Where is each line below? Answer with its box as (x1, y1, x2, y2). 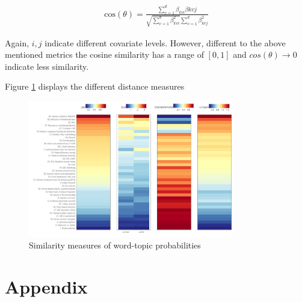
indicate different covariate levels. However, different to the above (45, 36, 286, 49)
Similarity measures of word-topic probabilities (29, 239, 201, 251)
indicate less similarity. (5, 60, 89, 72)
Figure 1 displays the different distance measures (5, 80, 185, 93)
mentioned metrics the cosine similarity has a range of (5, 48, 204, 61)
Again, (5, 36, 29, 49)
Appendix (5, 274, 88, 299)
